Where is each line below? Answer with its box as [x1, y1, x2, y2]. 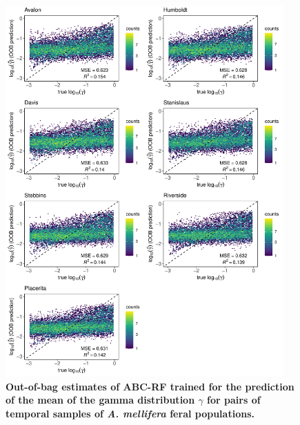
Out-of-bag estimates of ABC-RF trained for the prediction [6, 379, 294, 393]
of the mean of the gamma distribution [6, 393, 195, 407]
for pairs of [207, 393, 261, 407]
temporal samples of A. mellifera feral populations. [6, 406, 254, 420]
